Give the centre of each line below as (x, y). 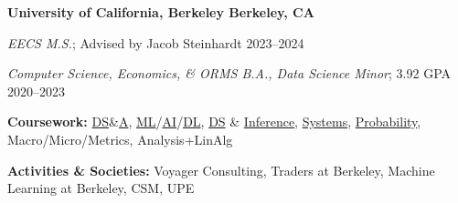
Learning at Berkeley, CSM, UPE (101, 188)
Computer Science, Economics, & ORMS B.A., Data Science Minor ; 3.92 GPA (229, 73)
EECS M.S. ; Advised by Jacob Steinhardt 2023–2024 (156, 42)
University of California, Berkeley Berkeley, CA (161, 12)
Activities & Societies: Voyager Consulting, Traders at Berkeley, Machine (221, 170)
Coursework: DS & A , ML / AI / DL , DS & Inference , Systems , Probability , (214, 122)
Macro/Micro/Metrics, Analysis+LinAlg (120, 139)
